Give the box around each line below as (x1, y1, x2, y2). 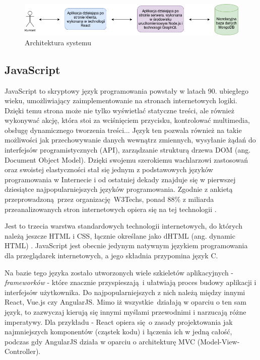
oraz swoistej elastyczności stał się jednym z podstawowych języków (5, 164, 213, 175)
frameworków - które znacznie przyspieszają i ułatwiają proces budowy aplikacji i (5, 277, 256, 287)
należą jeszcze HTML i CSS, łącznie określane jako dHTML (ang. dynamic (5, 230, 235, 241)
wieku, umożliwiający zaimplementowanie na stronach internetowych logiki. (5, 95, 237, 106)
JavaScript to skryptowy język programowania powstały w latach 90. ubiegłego (5, 85, 248, 96)
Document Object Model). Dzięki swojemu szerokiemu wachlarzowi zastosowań (5, 154, 248, 165)
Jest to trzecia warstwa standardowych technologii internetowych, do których (5, 221, 242, 231)
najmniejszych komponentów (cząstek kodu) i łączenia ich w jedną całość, (5, 326, 232, 337)
